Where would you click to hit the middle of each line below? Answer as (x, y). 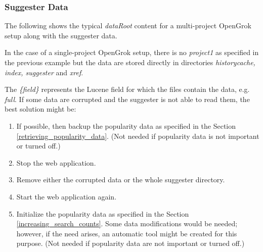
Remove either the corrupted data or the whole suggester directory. (121, 180)
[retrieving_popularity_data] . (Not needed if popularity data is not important (138, 136)
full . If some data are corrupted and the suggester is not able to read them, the (127, 99)
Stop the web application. (56, 162)
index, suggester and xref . (44, 72)
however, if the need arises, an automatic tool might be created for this (127, 233)
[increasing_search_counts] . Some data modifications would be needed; (127, 223)
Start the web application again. (67, 196)
